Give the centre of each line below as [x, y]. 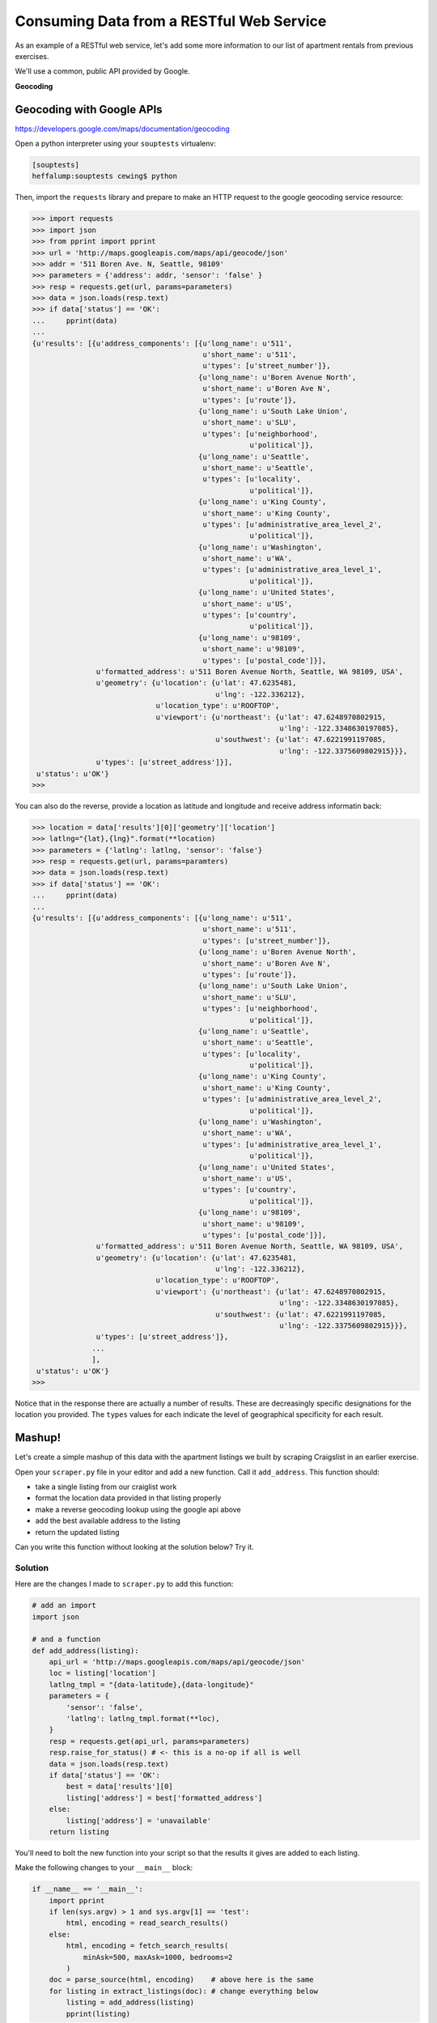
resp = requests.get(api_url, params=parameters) [149, 1741]
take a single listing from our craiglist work [106, 1487]
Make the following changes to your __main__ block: [104, 1868]
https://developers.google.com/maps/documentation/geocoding [122, 129]
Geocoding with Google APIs [89, 109]
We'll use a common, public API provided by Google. [102, 71]
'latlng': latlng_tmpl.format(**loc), [143, 1719]
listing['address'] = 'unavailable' [139, 1820]
